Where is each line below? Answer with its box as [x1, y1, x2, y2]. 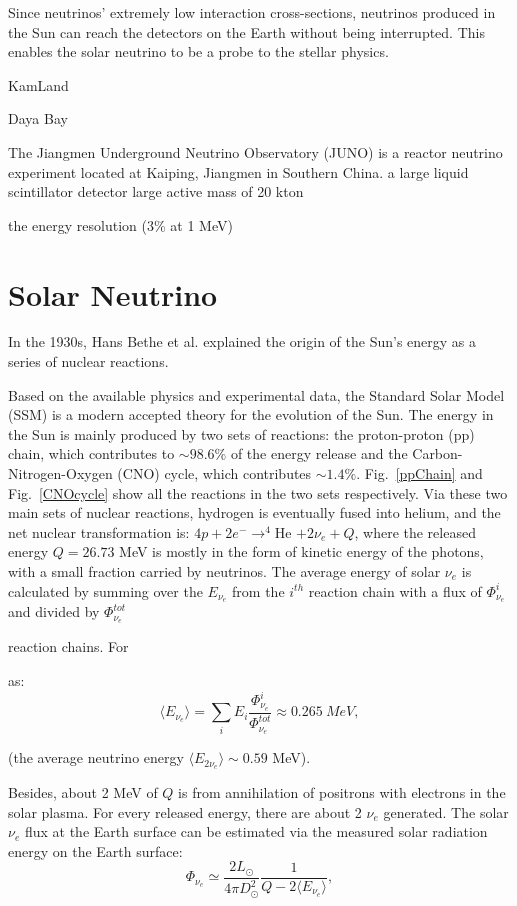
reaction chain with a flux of [308, 580, 482, 601]
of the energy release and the [230, 443, 408, 464]
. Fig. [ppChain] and [356, 463, 483, 484]
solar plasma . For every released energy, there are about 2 [8, 801, 362, 822]
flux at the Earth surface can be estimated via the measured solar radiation [24, 821, 488, 842]
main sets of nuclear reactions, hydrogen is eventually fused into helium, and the [8, 502, 501, 523]
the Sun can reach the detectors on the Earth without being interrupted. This [8, 21, 485, 42]
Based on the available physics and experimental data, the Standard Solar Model [8, 384, 505, 405]
